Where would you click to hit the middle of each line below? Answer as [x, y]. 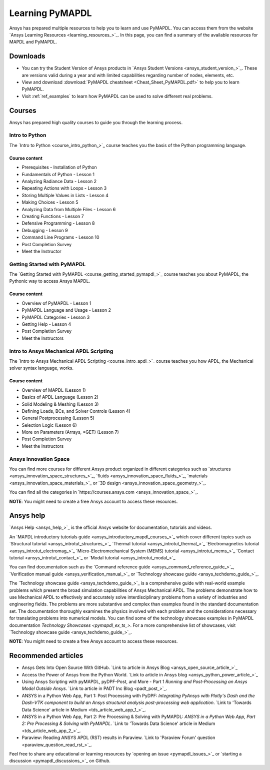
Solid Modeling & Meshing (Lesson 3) [60, 404]
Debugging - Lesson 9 [45, 230]
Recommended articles [46, 656]
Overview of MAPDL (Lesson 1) [54, 390]
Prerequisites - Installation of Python [59, 167]
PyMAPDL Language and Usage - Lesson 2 [66, 310]
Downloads [27, 56]
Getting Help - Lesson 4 [46, 324]
